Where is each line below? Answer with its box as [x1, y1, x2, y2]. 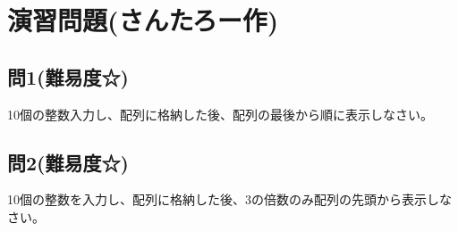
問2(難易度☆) [7, 148, 129, 176]
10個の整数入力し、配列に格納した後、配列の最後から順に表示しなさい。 [7, 104, 433, 123]
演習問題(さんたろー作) [7, 2, 279, 38]
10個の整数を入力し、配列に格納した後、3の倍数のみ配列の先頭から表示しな [7, 190, 452, 209]
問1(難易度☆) [7, 62, 129, 90]
